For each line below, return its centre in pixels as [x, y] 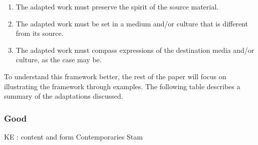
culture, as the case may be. [59, 60]
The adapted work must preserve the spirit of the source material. [117, 6]
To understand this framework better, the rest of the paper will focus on [115, 76]
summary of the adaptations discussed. [64, 96]
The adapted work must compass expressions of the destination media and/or [135, 50]
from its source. [40, 33]
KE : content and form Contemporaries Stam [73, 136]
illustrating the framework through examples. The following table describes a [122, 86]
